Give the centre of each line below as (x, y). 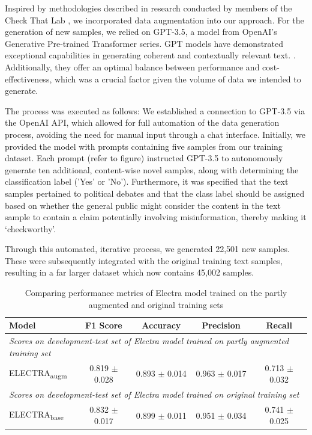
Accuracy (161, 325)
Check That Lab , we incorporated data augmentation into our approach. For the (154, 20)
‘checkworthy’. (31, 228)
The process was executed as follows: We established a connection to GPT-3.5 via (155, 110)
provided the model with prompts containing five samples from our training (144, 146)
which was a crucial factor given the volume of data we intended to (178, 79)
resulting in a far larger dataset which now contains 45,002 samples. (130, 272)
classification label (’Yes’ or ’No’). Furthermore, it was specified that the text (147, 181)
